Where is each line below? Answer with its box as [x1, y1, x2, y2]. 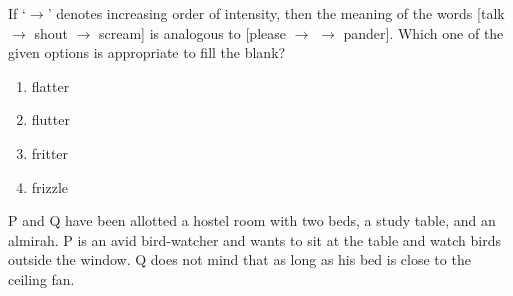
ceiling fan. [8, 268, 75, 289]
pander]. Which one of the [343, 22, 504, 43]
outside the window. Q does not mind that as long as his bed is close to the [8, 249, 471, 270]
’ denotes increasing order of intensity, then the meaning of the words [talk [47, 3, 505, 23]
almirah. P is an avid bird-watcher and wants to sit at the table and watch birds [8, 229, 501, 250]
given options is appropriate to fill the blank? [8, 42, 286, 63]
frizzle [31, 176, 69, 197]
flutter [31, 109, 70, 130]
